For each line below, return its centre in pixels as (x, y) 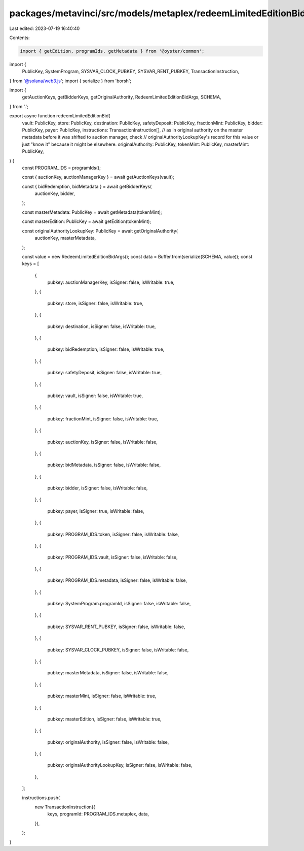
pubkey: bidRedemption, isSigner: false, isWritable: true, (106, 349)
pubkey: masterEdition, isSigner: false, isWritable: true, (104, 719)
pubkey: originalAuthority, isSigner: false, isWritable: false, (108, 742)
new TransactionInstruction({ (65, 807)
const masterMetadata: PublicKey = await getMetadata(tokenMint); (92, 212)
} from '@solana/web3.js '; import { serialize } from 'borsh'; (70, 81)
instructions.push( (41, 798)
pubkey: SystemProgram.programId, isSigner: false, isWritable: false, (119, 603)
